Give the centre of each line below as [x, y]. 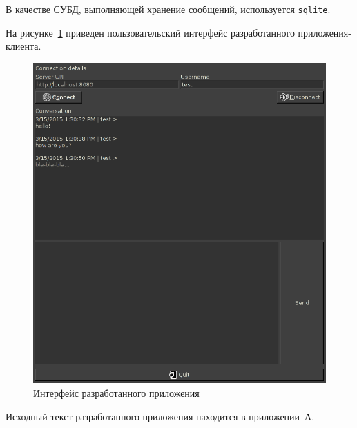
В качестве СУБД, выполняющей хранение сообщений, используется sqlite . [168, 9]
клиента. [23, 46]
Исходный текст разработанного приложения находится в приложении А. [160, 416]
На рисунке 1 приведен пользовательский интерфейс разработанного [150, 32]
